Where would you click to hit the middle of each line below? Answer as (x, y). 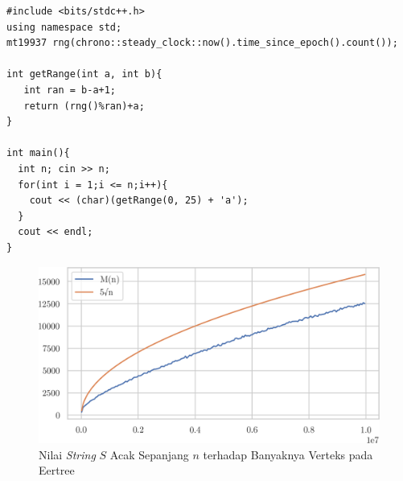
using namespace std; (64, 27)
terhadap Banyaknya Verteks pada (288, 454)
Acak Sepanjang (149, 454)
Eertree (57, 470)
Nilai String (67, 454)
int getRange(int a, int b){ (84, 74)
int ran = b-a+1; (70, 90)
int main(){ (38, 153)
